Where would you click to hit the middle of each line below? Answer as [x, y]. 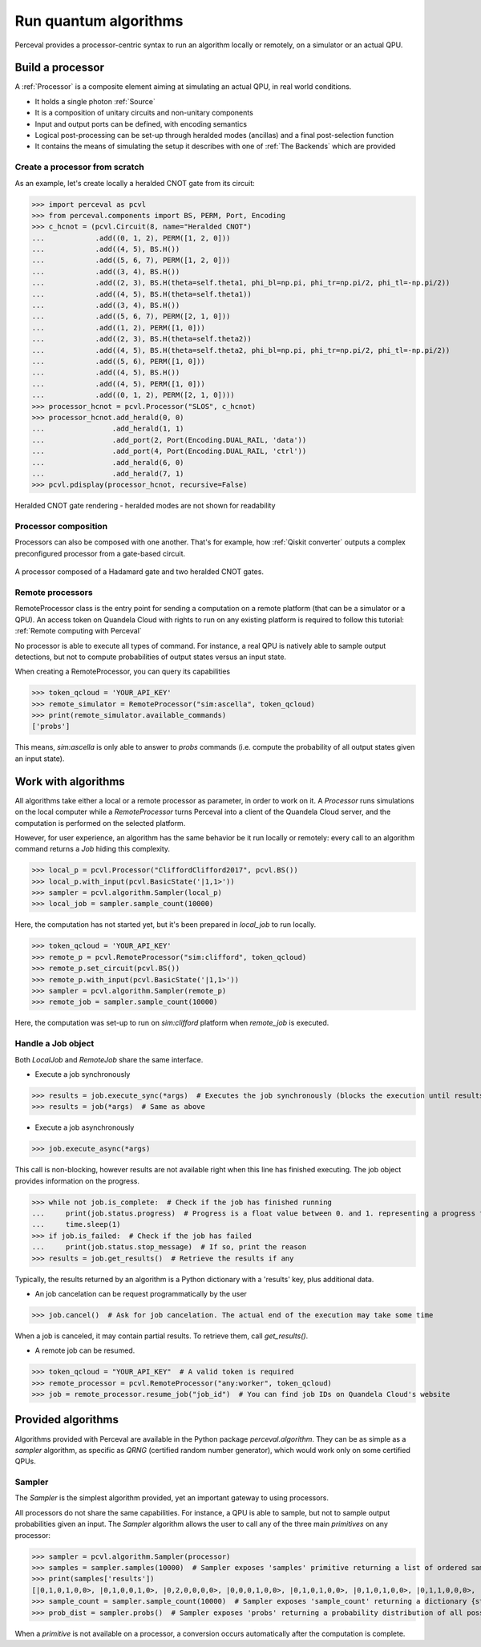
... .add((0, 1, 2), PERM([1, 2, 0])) [131, 238]
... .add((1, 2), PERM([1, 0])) [119, 328]
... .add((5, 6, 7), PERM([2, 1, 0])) [131, 316]
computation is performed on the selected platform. [100, 823]
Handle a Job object [55, 1044]
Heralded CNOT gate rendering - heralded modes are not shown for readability [145, 506]
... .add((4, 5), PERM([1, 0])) [119, 384]
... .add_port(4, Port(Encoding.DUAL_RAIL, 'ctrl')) [169, 451]
